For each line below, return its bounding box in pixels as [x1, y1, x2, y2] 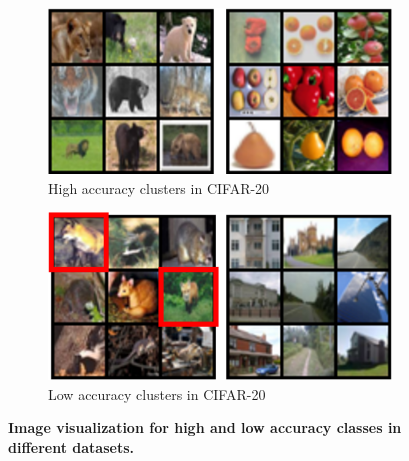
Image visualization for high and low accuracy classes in [8, 417, 402, 438]
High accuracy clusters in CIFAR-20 [48, 177, 270, 198]
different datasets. [8, 436, 134, 457]
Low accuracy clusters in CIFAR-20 [48, 383, 266, 404]
